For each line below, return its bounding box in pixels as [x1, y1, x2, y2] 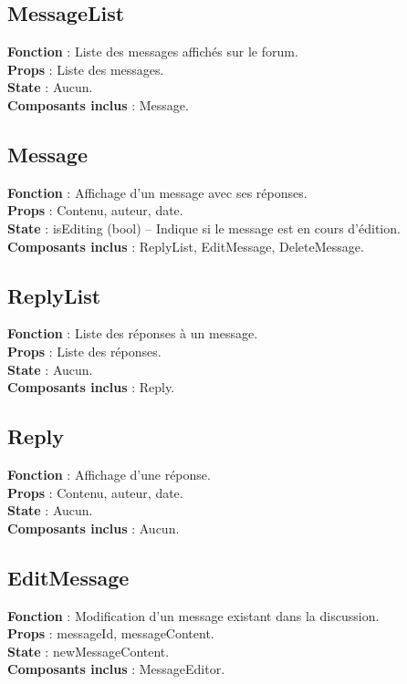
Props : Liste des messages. [7, 59, 164, 78]
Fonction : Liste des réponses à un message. [7, 324, 258, 343]
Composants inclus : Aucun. [7, 518, 180, 537]
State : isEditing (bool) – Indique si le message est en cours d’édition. [7, 218, 401, 237]
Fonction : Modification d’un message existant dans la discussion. [7, 606, 380, 625]
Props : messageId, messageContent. [7, 624, 214, 643]
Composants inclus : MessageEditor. [7, 659, 225, 679]
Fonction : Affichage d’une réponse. [7, 464, 211, 483]
